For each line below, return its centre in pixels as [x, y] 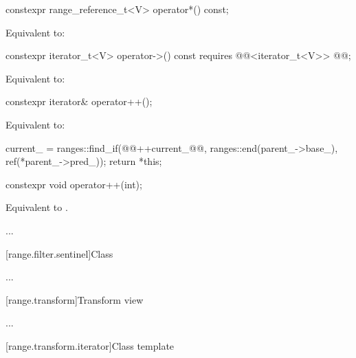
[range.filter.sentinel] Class [59, 253]
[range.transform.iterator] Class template [90, 345]
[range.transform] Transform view [75, 299]
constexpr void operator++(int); [74, 184]
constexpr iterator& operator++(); [79, 101]
